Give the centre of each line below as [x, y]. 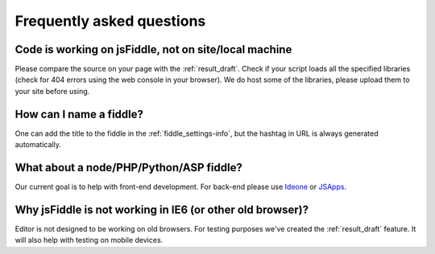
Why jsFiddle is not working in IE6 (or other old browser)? [162, 209]
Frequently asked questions [110, 21]
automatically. [38, 145]
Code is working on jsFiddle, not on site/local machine [153, 49]
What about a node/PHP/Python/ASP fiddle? [129, 168]
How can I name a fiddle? [79, 114]
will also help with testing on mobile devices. [89, 240]
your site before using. [52, 91]
